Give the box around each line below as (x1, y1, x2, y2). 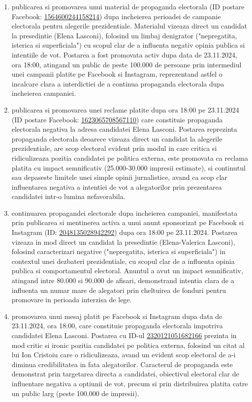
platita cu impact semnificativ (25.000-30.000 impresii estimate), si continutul (11, 162, 246, 172)
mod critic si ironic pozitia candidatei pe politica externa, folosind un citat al (11, 340, 245, 350)
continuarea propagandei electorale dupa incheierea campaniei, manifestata (11, 207, 238, 218)
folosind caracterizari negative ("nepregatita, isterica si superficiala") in (11, 246, 225, 257)
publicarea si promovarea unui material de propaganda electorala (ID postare (11, 1, 245, 11)
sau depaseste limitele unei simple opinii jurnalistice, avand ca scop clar (11, 172, 227, 182)
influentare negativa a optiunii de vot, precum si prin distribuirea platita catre (11, 378, 248, 388)
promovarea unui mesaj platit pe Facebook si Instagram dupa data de (11, 311, 222, 321)
